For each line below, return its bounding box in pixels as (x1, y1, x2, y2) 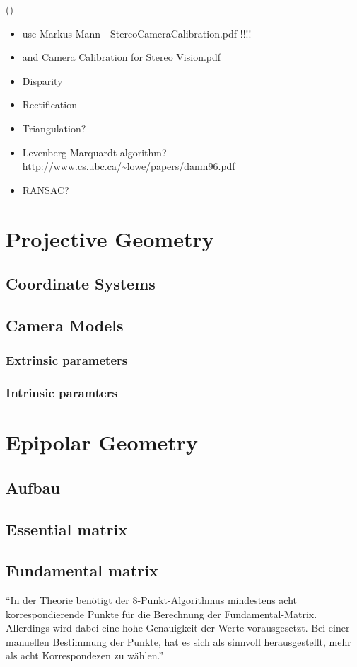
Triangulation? (22, 120, 86, 135)
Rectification (22, 97, 77, 112)
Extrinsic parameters (6, 351, 128, 369)
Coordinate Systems (6, 273, 156, 295)
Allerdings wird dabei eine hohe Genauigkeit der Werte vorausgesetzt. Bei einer (6, 620, 350, 635)
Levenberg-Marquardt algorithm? (22, 144, 167, 159)
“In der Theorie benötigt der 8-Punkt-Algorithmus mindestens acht (6, 593, 298, 608)
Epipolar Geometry (6, 428, 198, 457)
